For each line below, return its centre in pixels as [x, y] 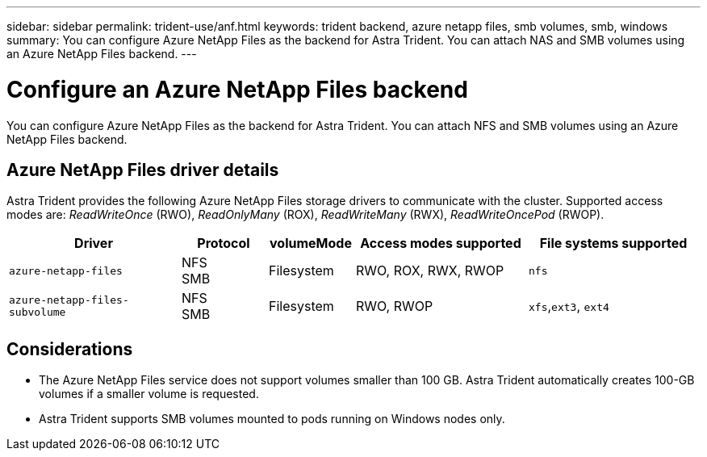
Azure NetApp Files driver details [143, 170]
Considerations [70, 349]
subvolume [38, 312]
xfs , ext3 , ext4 [569, 306]
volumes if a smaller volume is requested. [149, 394]
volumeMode [311, 243]
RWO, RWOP [395, 306]
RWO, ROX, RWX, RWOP [430, 271]
